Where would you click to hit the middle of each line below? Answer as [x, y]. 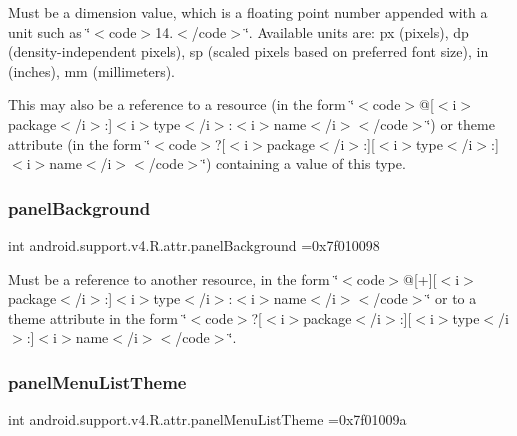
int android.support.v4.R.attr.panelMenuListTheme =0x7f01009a [207, 419]
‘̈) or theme [460, 123]
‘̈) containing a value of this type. [304, 163]
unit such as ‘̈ [49, 31]
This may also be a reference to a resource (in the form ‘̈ [181, 104]
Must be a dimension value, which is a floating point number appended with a [248, 12]
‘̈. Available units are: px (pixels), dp [356, 31]
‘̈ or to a [451, 298]
